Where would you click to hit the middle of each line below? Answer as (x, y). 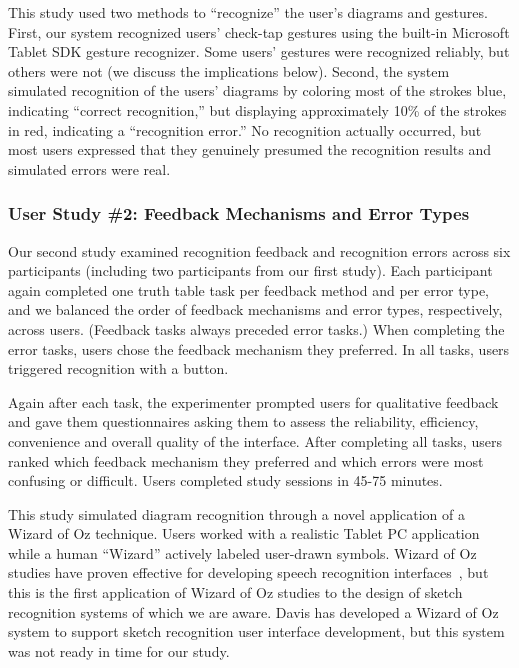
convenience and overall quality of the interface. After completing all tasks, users (255, 440)
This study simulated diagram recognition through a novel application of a (236, 513)
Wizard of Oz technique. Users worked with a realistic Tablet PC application (244, 533)
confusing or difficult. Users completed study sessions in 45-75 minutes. (225, 480)
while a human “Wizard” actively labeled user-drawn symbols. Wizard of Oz (242, 552)
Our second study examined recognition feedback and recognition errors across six (259, 250)
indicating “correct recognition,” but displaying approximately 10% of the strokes (257, 109)
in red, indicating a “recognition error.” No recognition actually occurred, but (245, 129)
